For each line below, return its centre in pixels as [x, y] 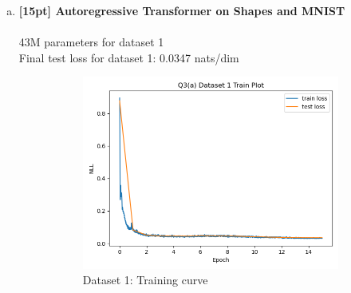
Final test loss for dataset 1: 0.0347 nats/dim [129, 57]
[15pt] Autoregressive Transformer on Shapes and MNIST [182, 10]
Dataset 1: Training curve [145, 280]
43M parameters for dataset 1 [91, 42]
